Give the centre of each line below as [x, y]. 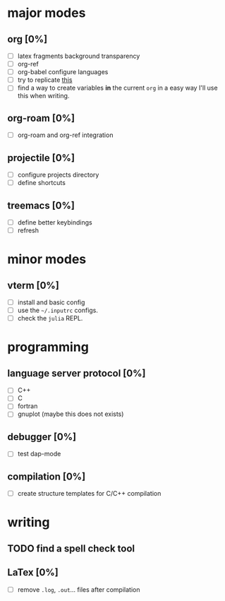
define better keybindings [55, 222]
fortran [28, 406]
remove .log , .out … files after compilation [79, 589]
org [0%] [28, 39]
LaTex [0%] [33, 572]
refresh [28, 230]
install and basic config [51, 302]
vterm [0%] [34, 285]
